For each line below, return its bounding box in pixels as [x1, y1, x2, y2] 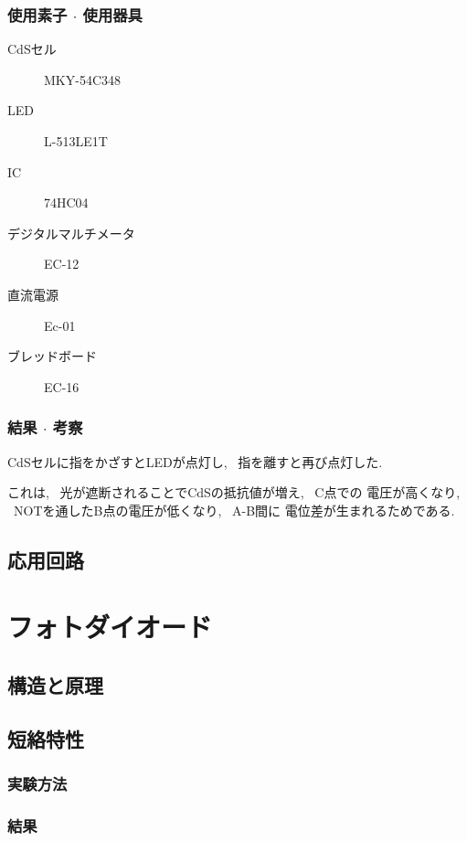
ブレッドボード [7, 346, 97, 366]
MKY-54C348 [44, 69, 121, 89]
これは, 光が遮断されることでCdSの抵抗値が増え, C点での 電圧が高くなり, [7, 483, 461, 502]
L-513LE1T [44, 132, 108, 150]
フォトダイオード [7, 608, 213, 645]
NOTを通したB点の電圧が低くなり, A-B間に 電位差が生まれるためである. [13, 500, 455, 519]
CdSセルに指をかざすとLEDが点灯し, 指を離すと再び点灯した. [7, 452, 383, 471]
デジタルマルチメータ [7, 223, 135, 242]
